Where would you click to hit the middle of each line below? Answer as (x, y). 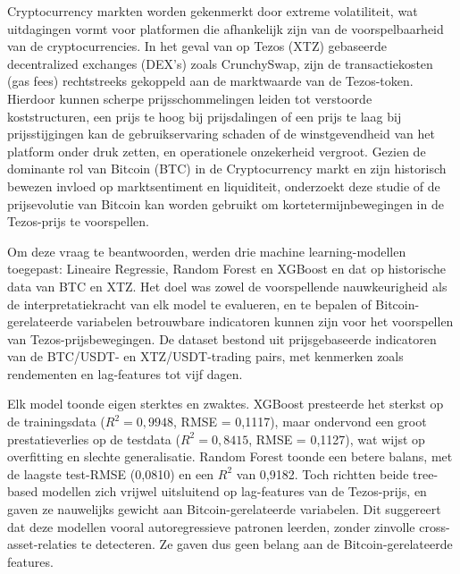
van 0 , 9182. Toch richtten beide (322, 473)
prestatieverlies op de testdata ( (94, 439)
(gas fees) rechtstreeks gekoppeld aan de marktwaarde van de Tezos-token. (210, 81)
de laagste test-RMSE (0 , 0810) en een (111, 473)
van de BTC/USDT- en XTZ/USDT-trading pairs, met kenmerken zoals (205, 356)
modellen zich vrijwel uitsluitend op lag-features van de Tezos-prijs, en (234, 491)
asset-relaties (42, 544)
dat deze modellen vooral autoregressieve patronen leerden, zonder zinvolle (211, 526)
